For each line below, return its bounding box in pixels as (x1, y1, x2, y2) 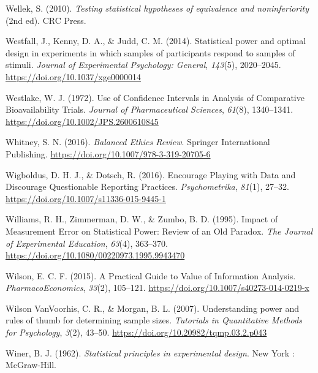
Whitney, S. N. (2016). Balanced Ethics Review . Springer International (6, 135, 270, 148)
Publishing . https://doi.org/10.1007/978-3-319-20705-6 (6, 147, 211, 160)
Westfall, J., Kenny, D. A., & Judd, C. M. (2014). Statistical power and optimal (6, 34, 306, 47)
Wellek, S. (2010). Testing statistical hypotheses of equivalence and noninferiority (6, 2, 309, 14)
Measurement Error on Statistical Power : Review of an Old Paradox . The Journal (6, 224, 313, 237)
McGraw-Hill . (6, 358, 56, 371)
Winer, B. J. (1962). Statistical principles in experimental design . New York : (6, 346, 295, 359)
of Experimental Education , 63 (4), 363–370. (6, 236, 168, 249)
